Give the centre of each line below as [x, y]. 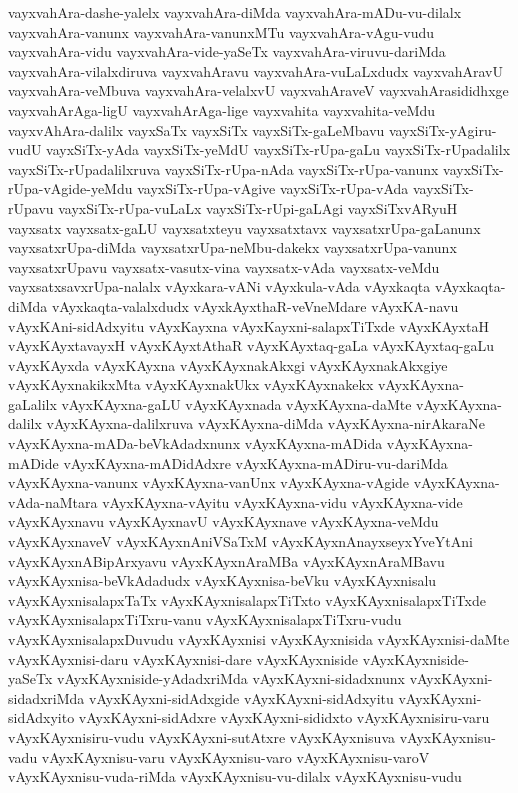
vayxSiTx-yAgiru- [443, 129]
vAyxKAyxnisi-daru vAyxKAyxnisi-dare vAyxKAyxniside [183, 658]
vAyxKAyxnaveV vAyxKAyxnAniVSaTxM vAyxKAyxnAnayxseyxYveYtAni [240, 541]
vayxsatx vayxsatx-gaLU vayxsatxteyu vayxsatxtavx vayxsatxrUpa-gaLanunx [244, 227]
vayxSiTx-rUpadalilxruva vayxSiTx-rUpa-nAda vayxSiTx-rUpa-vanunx [223, 168]
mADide [33, 462]
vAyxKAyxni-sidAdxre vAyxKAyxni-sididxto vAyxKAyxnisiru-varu [284, 717]
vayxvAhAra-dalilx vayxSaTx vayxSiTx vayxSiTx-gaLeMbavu [196, 129]
